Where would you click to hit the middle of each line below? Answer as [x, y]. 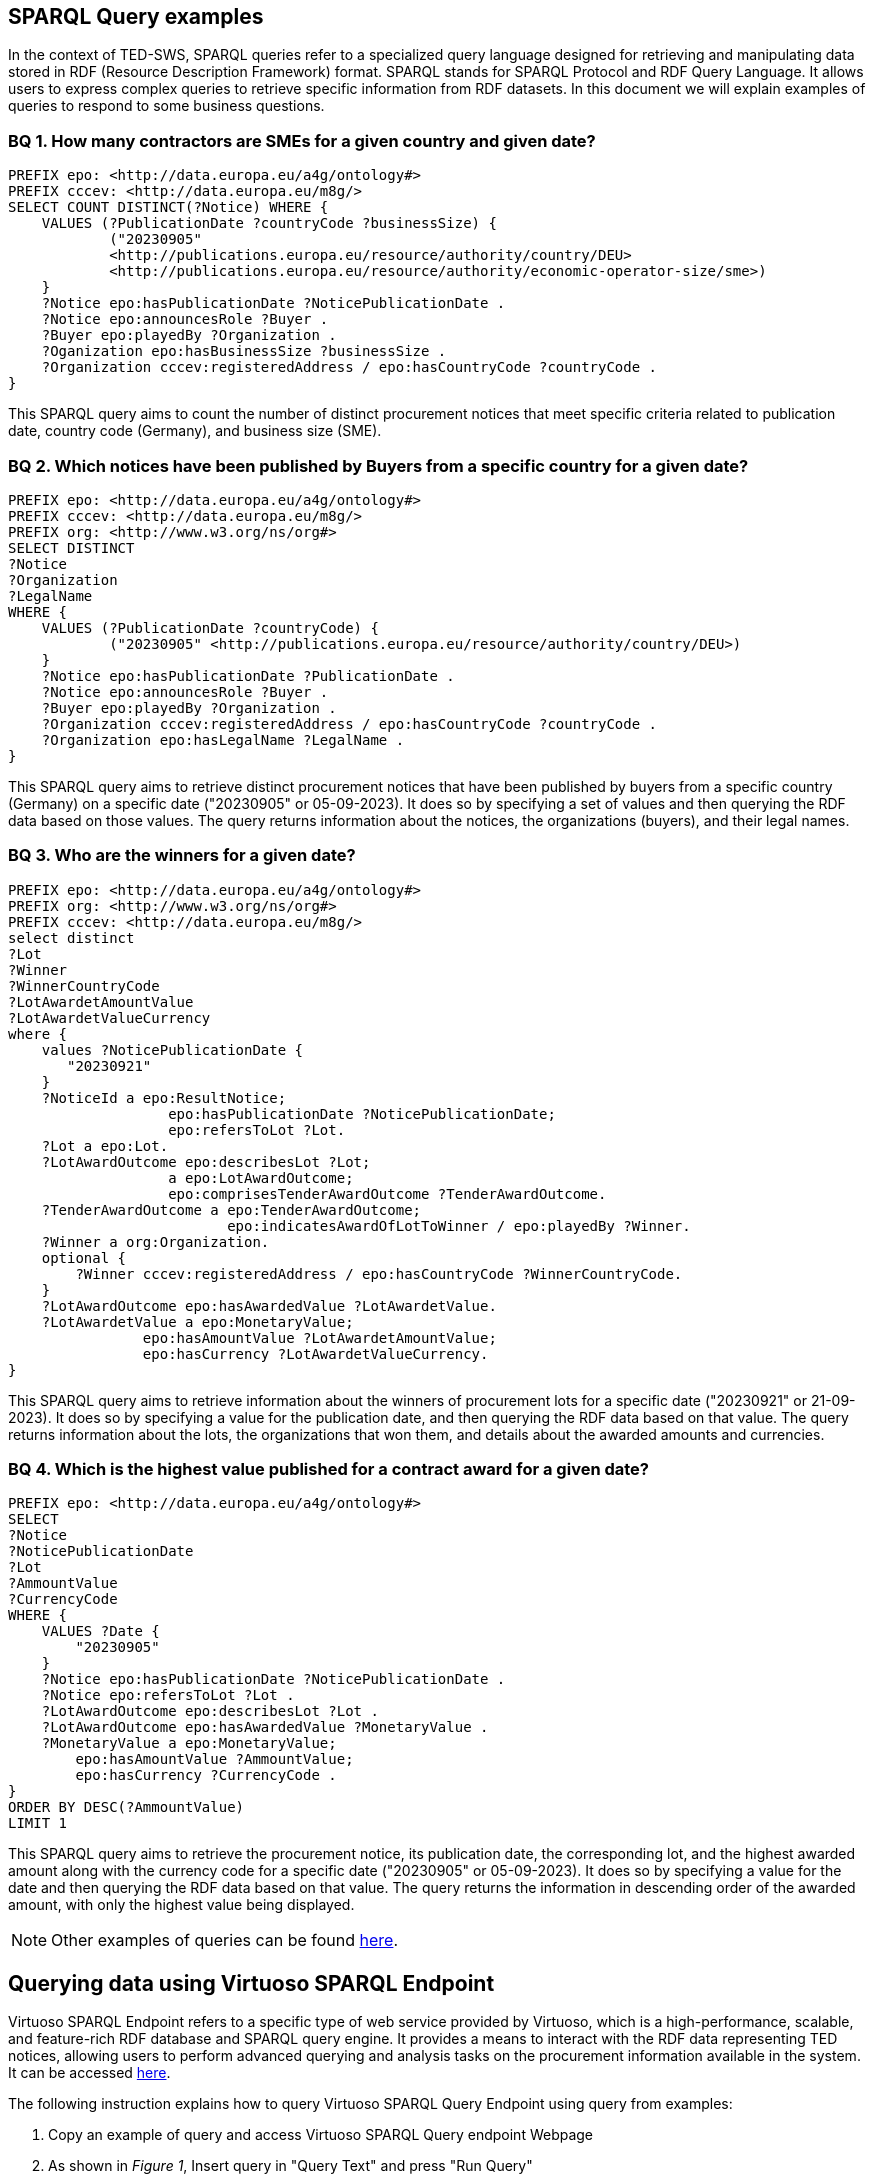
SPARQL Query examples [136, 16]
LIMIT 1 [38, 1823]
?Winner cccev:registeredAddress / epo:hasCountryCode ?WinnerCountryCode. [379, 1273]
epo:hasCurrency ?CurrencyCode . [206, 1775]
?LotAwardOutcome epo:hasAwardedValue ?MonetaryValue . [265, 1727]
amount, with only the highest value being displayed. [181, 1905]
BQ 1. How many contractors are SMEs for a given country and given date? [302, 140]
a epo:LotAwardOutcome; [261, 1177]
